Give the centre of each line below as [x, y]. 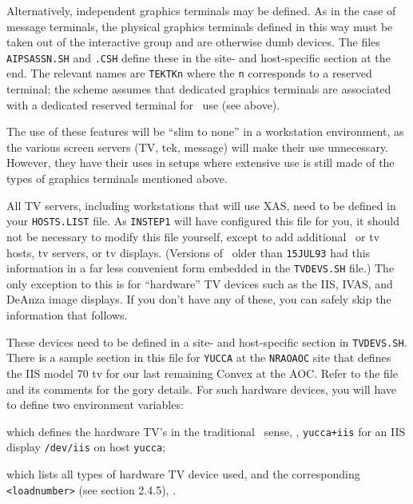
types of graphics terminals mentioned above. [117, 179]
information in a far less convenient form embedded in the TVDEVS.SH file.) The [201, 268]
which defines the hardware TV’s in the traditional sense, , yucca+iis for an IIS [206, 431]
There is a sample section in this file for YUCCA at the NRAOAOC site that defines [199, 357]
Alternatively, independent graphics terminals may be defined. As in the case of [201, 10]
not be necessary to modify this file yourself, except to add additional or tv [193, 236]
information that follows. [67, 315]
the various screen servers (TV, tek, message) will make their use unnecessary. [198, 147]
